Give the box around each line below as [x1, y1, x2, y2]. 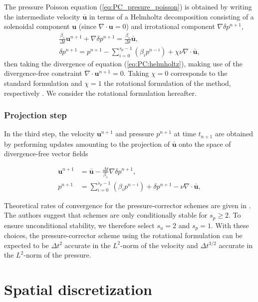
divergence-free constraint [4, 68, 82, 78]
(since [78, 21, 96, 31]
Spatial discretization [4, 279, 152, 300]
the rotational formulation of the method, [104, 77, 231, 88]
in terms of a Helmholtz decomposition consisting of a [89, 11, 254, 21]
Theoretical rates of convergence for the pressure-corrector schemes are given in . [4, 200, 251, 210]
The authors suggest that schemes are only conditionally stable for [4, 210, 208, 220]
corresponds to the [170, 68, 228, 78]
